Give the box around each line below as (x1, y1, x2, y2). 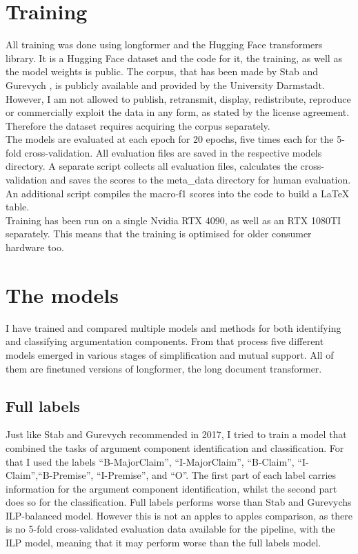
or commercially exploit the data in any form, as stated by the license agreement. (6, 105, 350, 119)
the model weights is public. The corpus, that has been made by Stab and (6, 64, 319, 79)
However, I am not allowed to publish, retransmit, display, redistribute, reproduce (6, 91, 351, 106)
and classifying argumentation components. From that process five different (6, 334, 324, 348)
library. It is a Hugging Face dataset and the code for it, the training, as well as (6, 50, 342, 65)
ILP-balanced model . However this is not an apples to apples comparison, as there (6, 508, 353, 522)
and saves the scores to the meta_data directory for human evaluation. (50, 172, 351, 187)
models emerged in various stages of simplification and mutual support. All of (6, 347, 334, 362)
